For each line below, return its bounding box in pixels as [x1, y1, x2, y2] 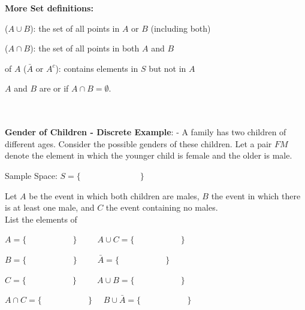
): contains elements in [55, 62, 138, 74]
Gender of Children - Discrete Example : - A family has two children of [5, 126, 286, 138]
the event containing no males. [105, 201, 218, 214]
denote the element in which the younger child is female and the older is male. [5, 149, 292, 162]
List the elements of [5, 212, 77, 225]
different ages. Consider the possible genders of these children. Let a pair [5, 137, 272, 150]
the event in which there [211, 189, 301, 202]
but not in [149, 62, 186, 74]
